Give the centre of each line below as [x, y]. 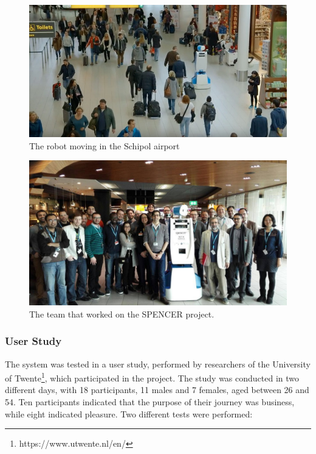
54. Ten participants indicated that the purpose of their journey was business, [150, 401]
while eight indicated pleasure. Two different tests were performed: [129, 413]
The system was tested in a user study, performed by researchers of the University [158, 364]
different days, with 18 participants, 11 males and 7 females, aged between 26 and [157, 390]
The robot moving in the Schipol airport [105, 145]
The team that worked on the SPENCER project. [122, 314]
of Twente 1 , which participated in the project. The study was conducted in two [152, 377]
